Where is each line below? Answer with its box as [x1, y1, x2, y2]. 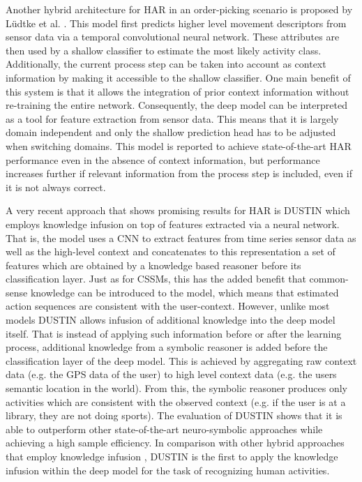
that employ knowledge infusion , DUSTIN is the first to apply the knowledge [6, 449, 338, 463]
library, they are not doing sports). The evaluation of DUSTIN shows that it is [6, 408, 342, 423]
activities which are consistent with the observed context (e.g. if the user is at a [6, 394, 346, 409]
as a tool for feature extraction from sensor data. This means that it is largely [6, 111, 339, 126]
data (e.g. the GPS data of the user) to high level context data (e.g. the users [6, 367, 337, 382]
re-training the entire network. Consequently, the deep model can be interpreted [6, 98, 347, 112]
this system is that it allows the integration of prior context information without [6, 84, 349, 98]
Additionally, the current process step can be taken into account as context [6, 57, 326, 71]
